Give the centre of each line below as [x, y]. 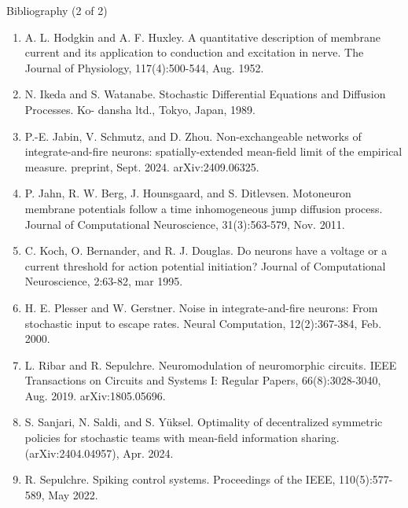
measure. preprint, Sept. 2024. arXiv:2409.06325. [142, 166]
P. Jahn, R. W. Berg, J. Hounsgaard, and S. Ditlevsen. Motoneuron [188, 193]
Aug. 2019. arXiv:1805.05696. [95, 395]
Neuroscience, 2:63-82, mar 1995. [104, 281]
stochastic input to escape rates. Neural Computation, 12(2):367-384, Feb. [203, 323]
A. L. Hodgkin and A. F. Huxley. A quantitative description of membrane [202, 37]
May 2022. [73, 494]
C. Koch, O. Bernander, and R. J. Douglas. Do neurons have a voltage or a [206, 250]
